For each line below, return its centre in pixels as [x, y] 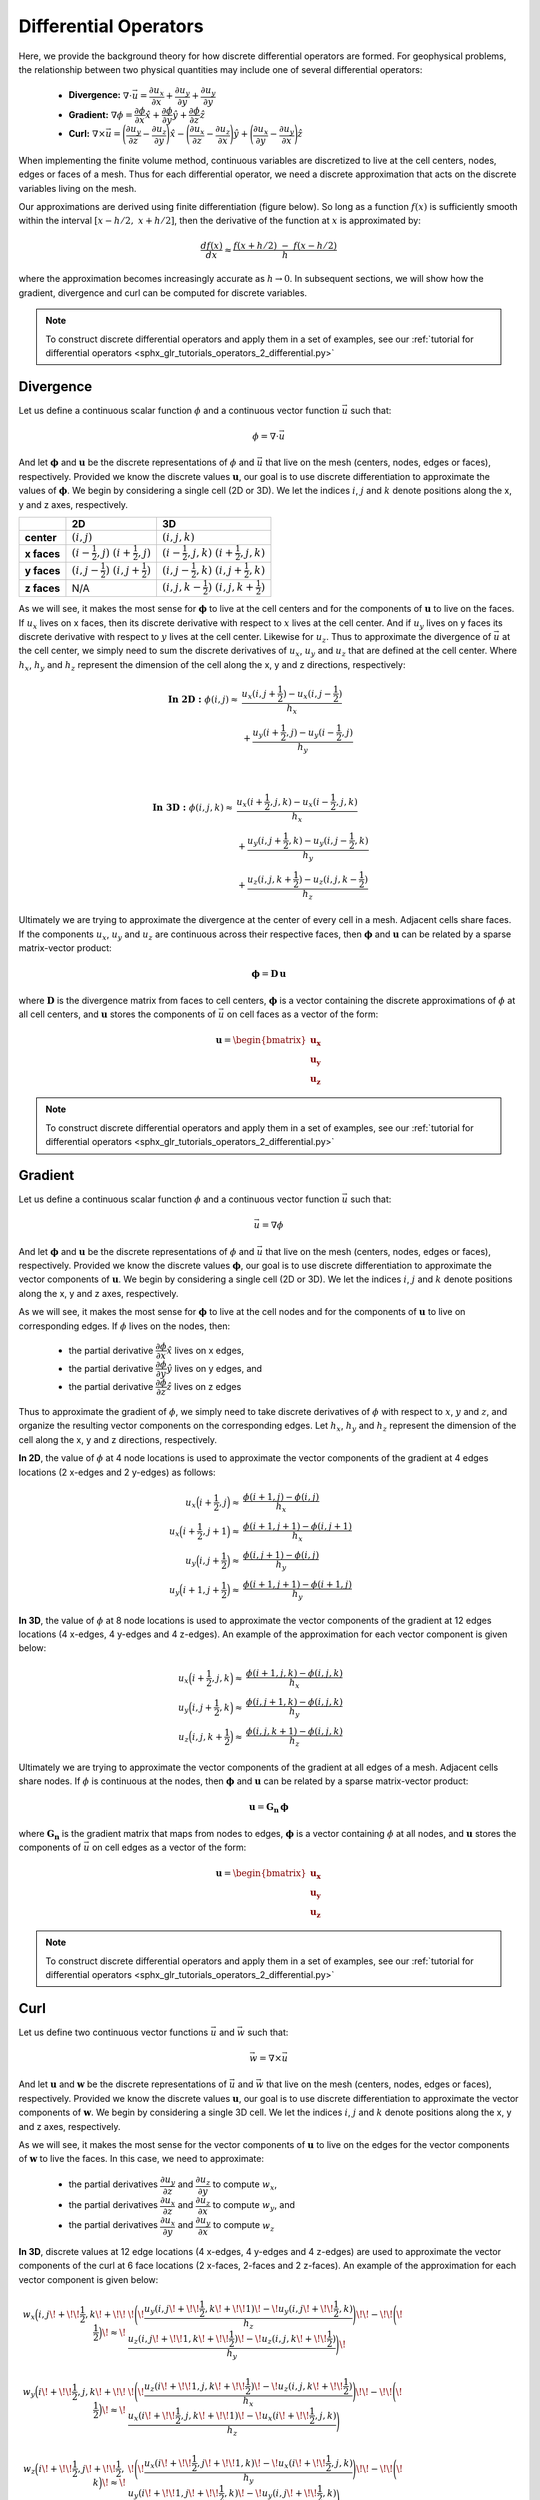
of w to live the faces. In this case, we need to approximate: [141, 2159]
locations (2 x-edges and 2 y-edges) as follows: [117, 1472]
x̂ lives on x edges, [205, 1350]
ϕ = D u [269, 974]
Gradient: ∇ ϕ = [101, 114]
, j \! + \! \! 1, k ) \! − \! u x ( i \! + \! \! [261, 2464]
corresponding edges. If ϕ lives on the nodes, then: [124, 1326]
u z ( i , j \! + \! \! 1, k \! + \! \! [178, 2340]
